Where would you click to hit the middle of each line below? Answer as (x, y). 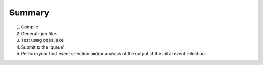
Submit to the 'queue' (43, 47)
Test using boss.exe (43, 40)
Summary (29, 13)
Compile (30, 27)
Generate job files (39, 33)
